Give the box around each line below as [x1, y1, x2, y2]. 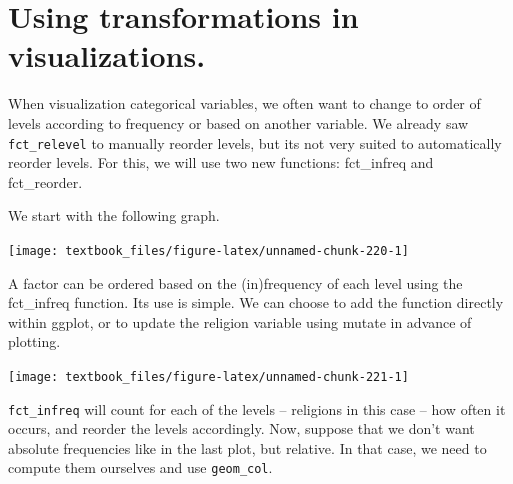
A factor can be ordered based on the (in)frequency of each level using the [8, 272, 463, 293]
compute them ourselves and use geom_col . [8, 457, 273, 478]
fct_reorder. [8, 171, 83, 192]
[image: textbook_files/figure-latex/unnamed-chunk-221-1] [8, 369, 409, 384]
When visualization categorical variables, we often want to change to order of [8, 93, 481, 114]
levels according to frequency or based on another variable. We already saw [8, 112, 469, 133]
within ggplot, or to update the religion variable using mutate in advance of [8, 311, 472, 332]
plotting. [8, 331, 61, 352]
